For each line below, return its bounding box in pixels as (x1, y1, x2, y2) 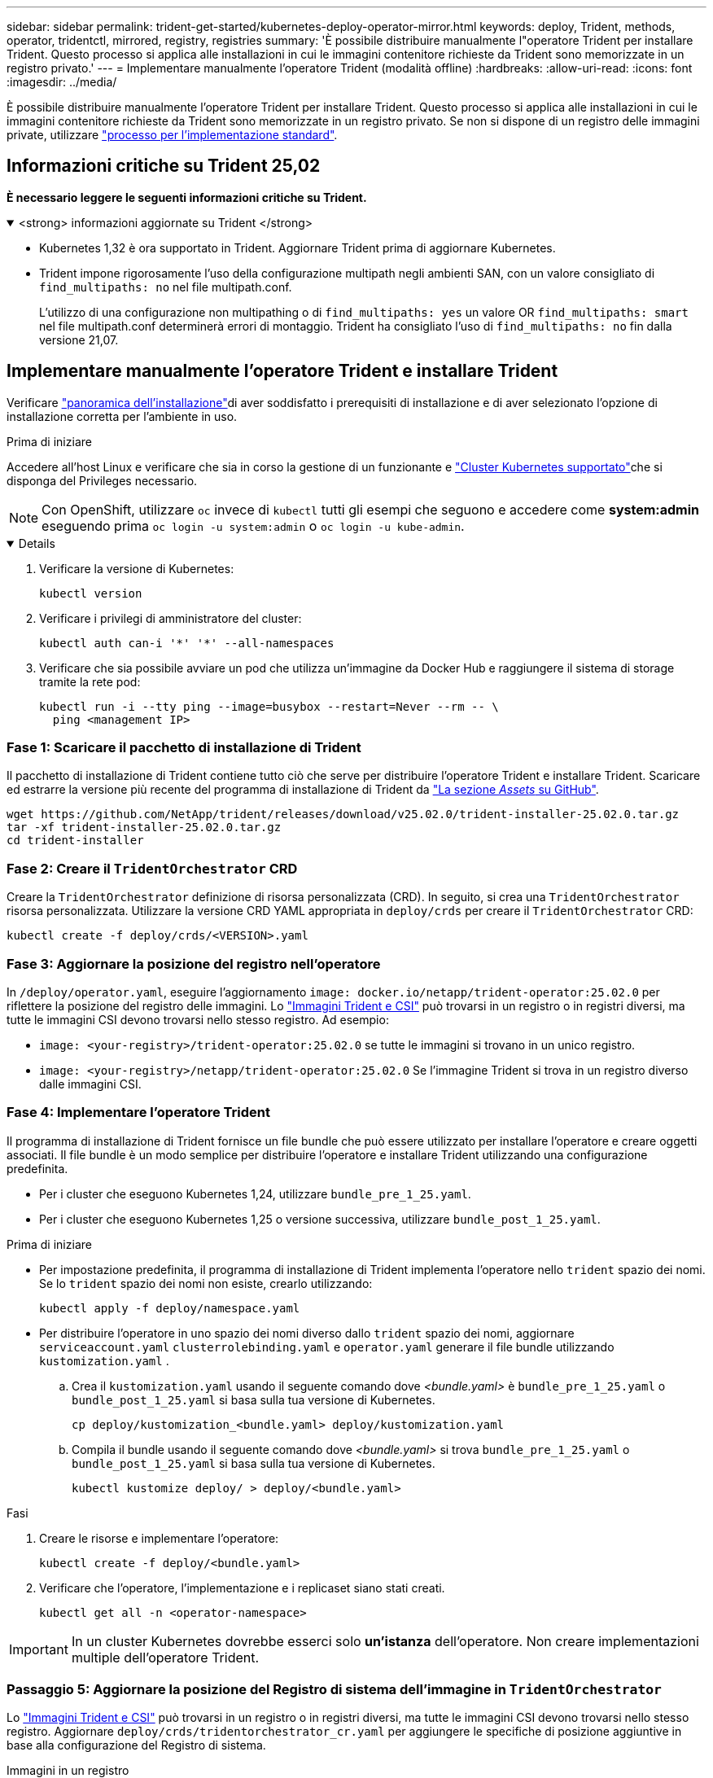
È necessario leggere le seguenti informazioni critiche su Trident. (7, 190, 367, 204)
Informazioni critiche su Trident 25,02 (7, 155, 321, 177)
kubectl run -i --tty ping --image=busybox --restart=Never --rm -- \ (39, 699, 499, 713)
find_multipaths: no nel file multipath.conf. (39, 279, 292, 294)
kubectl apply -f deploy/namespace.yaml (39, 1301, 300, 1315)
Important (9, 1640, 68, 1658)
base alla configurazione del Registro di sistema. (7, 1738, 266, 1753)
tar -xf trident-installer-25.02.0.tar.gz (7, 821, 282, 834)
